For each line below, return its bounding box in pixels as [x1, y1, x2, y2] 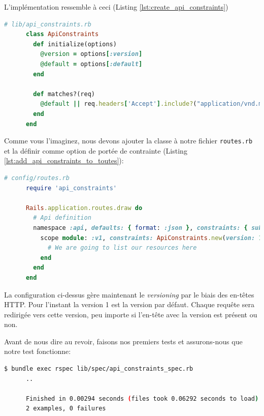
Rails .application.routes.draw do [25, 204, 143, 212]
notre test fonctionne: [4, 346, 71, 356]
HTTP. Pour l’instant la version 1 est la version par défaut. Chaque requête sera [4, 299, 254, 310]
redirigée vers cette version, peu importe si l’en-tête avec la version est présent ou [4, 309, 257, 319]
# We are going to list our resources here [47, 244, 197, 252]
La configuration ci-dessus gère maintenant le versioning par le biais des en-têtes [4, 289, 254, 300]
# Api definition [33, 214, 91, 222]
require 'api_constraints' [25, 184, 117, 192]
